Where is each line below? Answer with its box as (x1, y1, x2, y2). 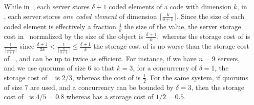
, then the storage (191, 82, 244, 92)
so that (93, 63, 115, 73)
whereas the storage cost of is (162, 31, 250, 41)
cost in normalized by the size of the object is (4, 31, 144, 41)
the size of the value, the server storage (124, 21, 241, 32)
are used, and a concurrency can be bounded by (30, 82, 174, 92)
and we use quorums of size (4, 63, 86, 73)
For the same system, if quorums (150, 72, 248, 82)
